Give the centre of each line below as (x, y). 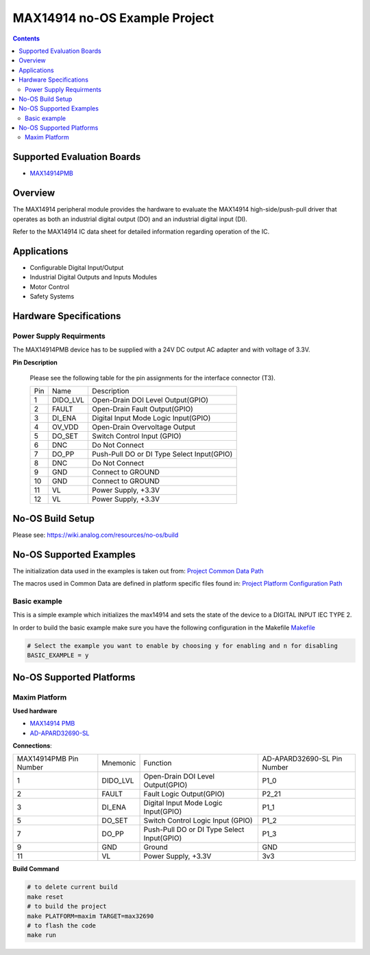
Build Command (36, 869)
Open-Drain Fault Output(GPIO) (143, 409)
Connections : (33, 746)
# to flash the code (61, 926)
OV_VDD (65, 427)
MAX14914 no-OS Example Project (113, 18)
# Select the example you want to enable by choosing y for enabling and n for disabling (183, 646)
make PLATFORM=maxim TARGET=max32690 (90, 916)
